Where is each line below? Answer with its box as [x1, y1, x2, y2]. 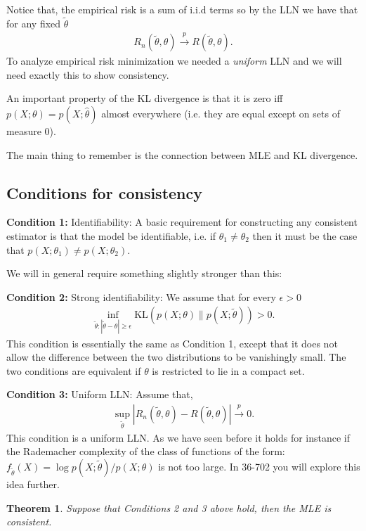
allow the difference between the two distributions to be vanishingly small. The [6, 350, 346, 364]
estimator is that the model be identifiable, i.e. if [6, 229, 216, 243]
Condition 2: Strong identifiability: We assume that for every [6, 289, 276, 304]
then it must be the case [252, 229, 358, 243]
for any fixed [6, 15, 61, 30]
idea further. [6, 477, 60, 491]
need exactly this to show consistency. [6, 67, 169, 82]
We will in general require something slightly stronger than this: [6, 266, 282, 281]
